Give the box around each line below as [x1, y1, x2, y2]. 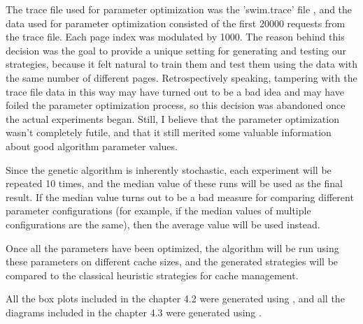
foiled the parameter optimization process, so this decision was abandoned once [6, 98, 346, 112]
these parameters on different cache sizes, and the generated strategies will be [6, 254, 339, 269]
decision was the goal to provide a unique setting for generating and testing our [6, 43, 346, 57]
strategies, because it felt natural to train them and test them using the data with [6, 57, 357, 71]
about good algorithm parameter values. [6, 138, 178, 153]
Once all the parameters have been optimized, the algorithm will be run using [6, 240, 339, 255]
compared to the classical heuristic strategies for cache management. [6, 267, 299, 282]
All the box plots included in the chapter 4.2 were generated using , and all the [6, 291, 345, 306]
